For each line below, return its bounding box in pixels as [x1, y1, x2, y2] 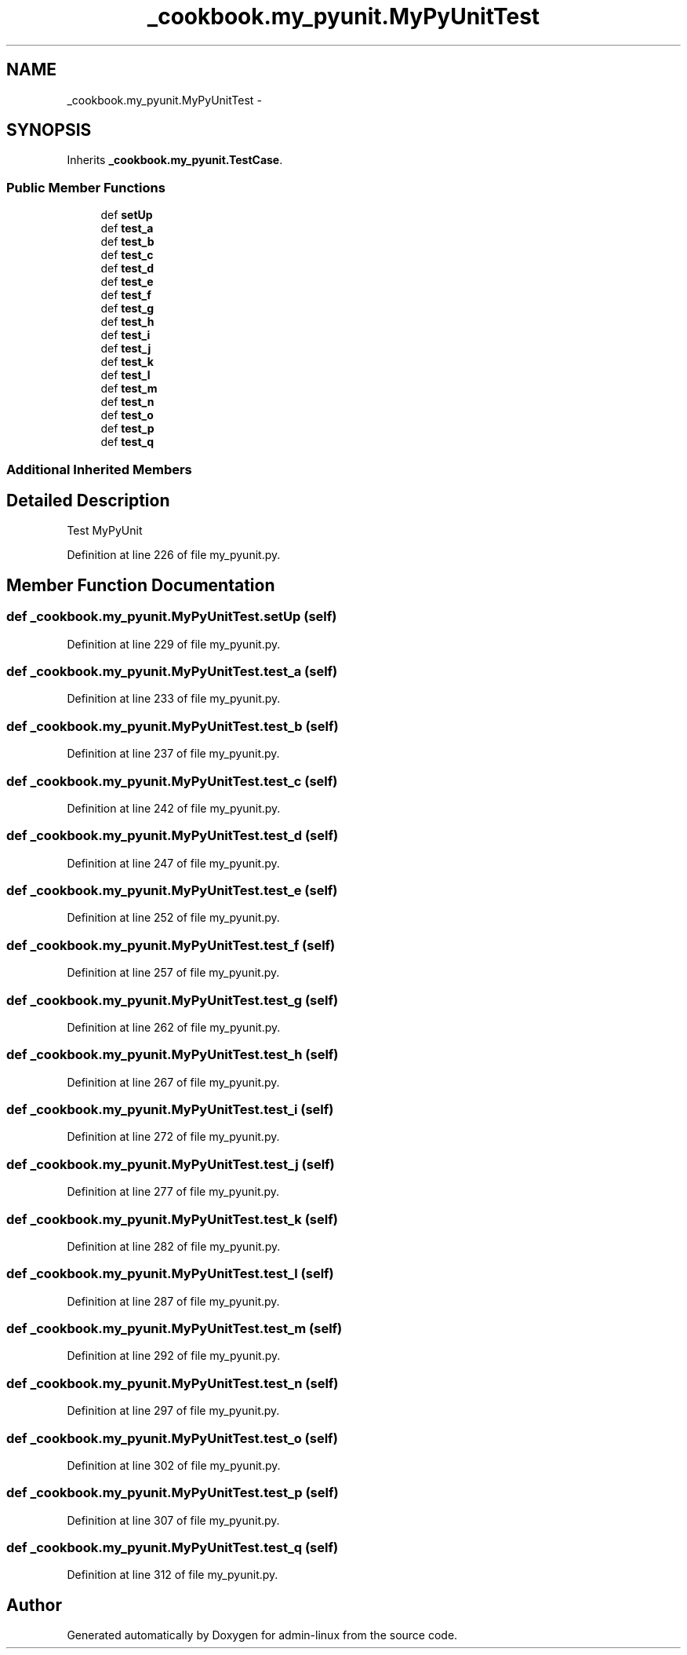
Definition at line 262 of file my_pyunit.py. [67, 1020, 281, 1034]
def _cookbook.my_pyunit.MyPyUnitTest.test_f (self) [6, 937, 336, 953]
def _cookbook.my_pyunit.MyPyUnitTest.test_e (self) [6, 882, 338, 898]
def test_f [100, 288, 151, 302]
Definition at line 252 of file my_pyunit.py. [67, 911, 280, 925]
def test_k [100, 355, 154, 369]
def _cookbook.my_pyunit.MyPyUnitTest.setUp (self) [6, 608, 337, 625]
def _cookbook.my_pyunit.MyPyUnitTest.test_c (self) [6, 773, 338, 789]
